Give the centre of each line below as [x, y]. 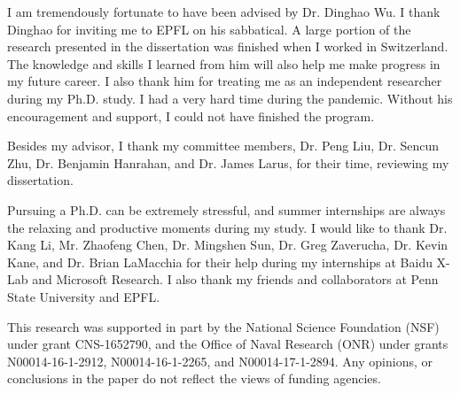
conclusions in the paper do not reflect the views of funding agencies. [194, 378]
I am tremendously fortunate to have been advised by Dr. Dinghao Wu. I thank [224, 12]
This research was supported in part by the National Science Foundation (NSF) [223, 326]
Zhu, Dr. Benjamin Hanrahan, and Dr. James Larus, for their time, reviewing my [228, 162]
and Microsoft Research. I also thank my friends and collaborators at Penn [235, 279]
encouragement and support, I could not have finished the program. [191, 116]
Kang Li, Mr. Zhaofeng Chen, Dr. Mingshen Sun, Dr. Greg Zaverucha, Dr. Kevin [228, 245]
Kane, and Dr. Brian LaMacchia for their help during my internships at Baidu [220, 262]
